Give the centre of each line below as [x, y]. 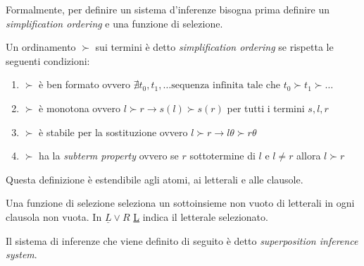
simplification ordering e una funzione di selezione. [114, 23]
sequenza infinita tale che [226, 86]
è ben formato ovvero [85, 84]
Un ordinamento [41, 47]
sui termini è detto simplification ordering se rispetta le [214, 47]
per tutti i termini [266, 108]
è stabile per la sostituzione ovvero [113, 132]
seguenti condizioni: [48, 60]
